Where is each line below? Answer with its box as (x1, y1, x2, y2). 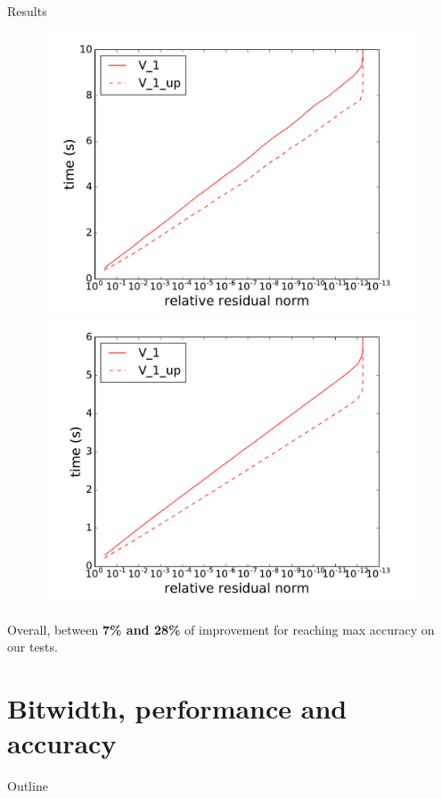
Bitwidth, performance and (7, 690, 348, 727)
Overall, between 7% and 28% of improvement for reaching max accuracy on (7, 619, 435, 638)
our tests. (7, 637, 58, 656)
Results (7, 2, 47, 20)
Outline (7, 777, 48, 795)
